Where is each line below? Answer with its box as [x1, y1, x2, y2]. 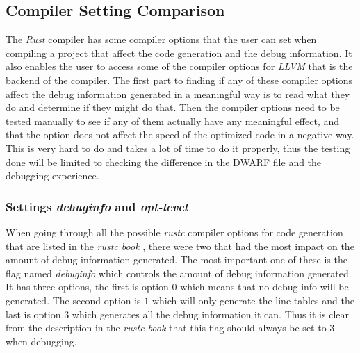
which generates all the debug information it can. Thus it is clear [72, 306, 349, 321]
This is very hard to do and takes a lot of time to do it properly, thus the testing [6, 140, 350, 155]
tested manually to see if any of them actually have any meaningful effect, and [6, 113, 340, 128]
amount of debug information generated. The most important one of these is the [6, 252, 347, 267]
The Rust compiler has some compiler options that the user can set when [6, 32, 317, 47]
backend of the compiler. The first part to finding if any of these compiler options [6, 72, 352, 87]
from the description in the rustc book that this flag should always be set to [6, 320, 327, 335]
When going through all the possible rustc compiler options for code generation [6, 224, 343, 239]
